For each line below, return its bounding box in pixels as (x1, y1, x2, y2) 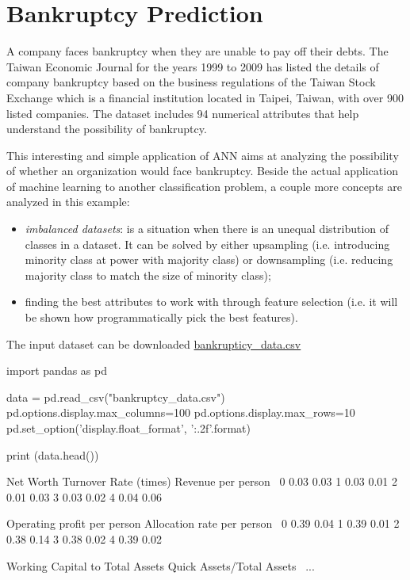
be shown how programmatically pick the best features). (25, 309, 298, 326)
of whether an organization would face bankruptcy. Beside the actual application (6, 162, 398, 179)
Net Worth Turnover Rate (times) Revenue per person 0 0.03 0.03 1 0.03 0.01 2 (6, 473, 398, 490)
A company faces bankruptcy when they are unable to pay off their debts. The (6, 43, 389, 59)
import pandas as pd (6, 362, 107, 379)
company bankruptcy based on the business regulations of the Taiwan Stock (6, 74, 376, 90)
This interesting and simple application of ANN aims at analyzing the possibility (6, 147, 399, 163)
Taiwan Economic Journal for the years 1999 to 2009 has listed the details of (6, 58, 379, 74)
